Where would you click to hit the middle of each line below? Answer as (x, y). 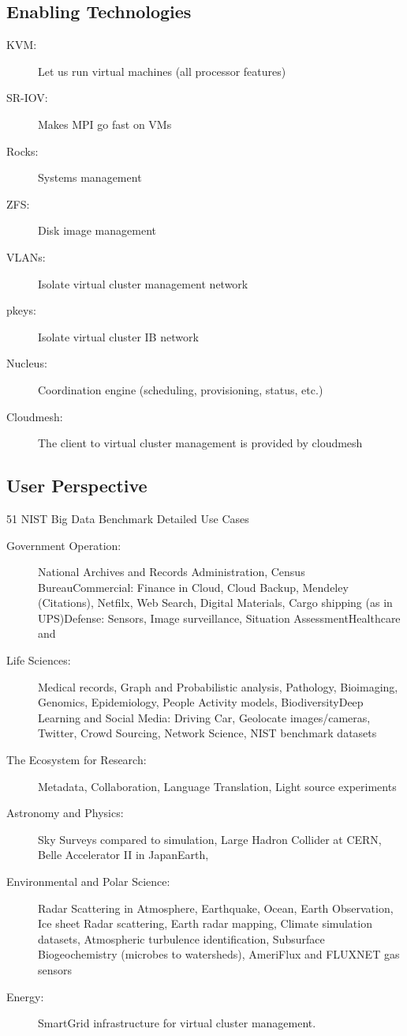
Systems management (90, 177)
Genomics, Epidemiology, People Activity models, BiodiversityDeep (201, 702)
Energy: (25, 996)
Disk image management (97, 230)
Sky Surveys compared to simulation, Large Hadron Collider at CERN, (210, 839)
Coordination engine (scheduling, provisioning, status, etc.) (181, 389)
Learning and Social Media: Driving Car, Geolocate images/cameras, (204, 717)
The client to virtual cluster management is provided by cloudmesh (200, 443)
